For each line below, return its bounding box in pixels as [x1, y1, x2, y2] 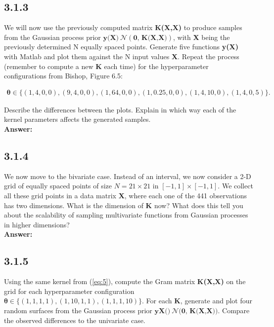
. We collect [218, 181, 253, 191]
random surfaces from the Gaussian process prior [4, 305, 152, 315]
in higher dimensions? [4, 219, 70, 229]
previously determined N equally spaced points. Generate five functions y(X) [4, 41, 238, 52]
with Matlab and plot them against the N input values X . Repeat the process [4, 51, 239, 61]
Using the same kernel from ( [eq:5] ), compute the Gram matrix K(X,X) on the [4, 276, 246, 287]
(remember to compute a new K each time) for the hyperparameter [4, 61, 209, 71]
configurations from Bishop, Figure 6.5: [4, 71, 123, 81]
